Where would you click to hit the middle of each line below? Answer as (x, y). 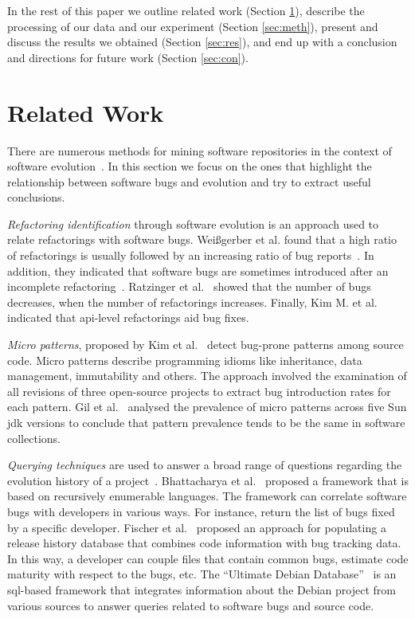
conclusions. (36, 197)
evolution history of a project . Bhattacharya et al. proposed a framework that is (208, 480)
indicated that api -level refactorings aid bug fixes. (128, 317)
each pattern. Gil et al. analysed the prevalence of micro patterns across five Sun (207, 407)
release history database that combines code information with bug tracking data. (204, 543)
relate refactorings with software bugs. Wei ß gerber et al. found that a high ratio (202, 239)
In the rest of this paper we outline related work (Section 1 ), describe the (186, 10)
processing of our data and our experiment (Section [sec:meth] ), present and (193, 26)
